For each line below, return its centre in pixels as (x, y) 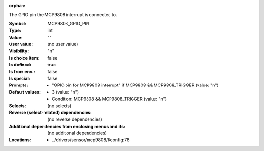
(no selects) (60, 106)
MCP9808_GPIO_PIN (68, 23)
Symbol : (18, 23)
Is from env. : (22, 71)
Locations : (20, 140)
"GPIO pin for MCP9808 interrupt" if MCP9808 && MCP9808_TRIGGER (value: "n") (135, 85)
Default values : (25, 92)
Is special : (20, 78)
